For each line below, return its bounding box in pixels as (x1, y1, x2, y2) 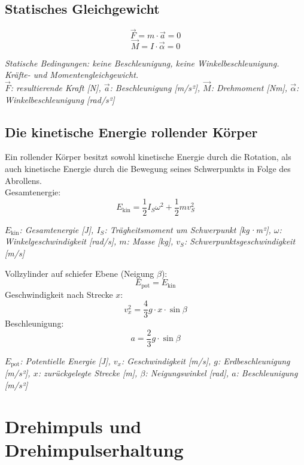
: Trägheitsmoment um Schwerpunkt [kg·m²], (104, 223, 271, 235)
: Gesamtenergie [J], (19, 223, 94, 235)
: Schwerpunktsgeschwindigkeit (184, 235, 296, 247)
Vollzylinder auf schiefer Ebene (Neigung (5, 267, 154, 279)
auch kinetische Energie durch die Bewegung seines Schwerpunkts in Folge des (5, 162, 291, 175)
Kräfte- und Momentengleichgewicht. (5, 68, 139, 81)
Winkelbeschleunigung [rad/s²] (5, 93, 115, 105)
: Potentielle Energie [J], (20, 355, 111, 367)
